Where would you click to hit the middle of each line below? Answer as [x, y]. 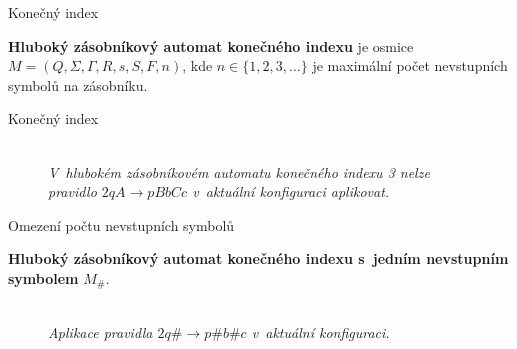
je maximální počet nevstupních [410, 65]
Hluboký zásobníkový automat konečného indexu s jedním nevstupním [258, 258]
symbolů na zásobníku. [78, 84]
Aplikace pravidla [100, 331]
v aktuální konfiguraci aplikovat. [291, 191]
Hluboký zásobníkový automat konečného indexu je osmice [211, 45]
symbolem [43, 277]
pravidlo [72, 191]
